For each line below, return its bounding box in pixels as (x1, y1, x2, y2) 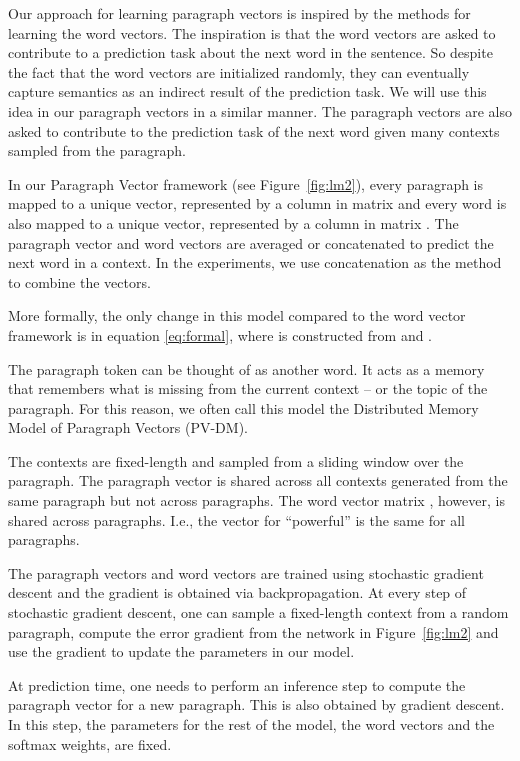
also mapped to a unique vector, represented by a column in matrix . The (8, 212, 459, 233)
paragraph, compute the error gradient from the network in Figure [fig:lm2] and (8, 621, 499, 642)
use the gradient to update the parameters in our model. (8, 641, 355, 662)
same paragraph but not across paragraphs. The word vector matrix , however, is (8, 490, 505, 511)
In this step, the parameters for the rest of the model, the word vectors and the (8, 714, 495, 734)
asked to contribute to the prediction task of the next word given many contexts (8, 120, 500, 141)
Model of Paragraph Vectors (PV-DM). (8, 417, 248, 438)
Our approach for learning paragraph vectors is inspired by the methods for (8, 3, 471, 23)
